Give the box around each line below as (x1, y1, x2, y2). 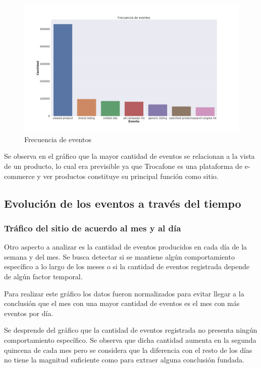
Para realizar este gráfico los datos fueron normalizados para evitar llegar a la (4, 288, 244, 298)
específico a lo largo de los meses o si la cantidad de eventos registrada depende (4, 261, 249, 272)
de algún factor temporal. (4, 271, 83, 281)
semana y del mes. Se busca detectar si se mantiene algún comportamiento (4, 251, 235, 262)
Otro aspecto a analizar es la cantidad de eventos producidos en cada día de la (4, 241, 247, 252)
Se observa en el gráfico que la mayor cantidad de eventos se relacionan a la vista (4, 151, 255, 161)
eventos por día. (4, 308, 54, 318)
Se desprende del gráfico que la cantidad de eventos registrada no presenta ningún (4, 325, 257, 335)
